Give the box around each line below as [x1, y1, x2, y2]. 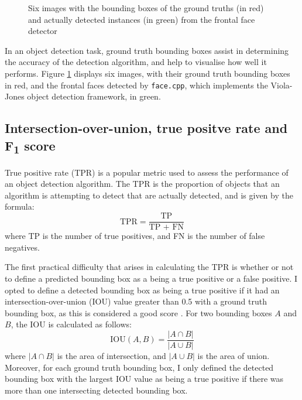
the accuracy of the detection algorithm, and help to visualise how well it [5, 56, 267, 68]
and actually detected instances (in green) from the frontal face [28, 13, 255, 25]
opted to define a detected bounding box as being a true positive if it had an [5, 283, 280, 296]
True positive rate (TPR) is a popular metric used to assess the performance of [5, 166, 289, 178]
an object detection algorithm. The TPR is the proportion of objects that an [5, 177, 280, 190]
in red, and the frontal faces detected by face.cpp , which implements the [5, 78, 268, 91]
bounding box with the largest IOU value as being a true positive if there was [5, 372, 284, 385]
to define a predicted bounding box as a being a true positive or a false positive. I [5, 272, 298, 284]
